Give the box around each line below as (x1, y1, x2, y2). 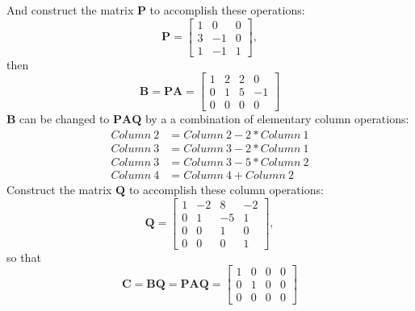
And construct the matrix (6, 2, 134, 18)
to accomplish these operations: (149, 2, 305, 18)
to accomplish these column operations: (128, 181, 324, 198)
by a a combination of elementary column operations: (145, 110, 409, 127)
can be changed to (19, 110, 110, 127)
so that (6, 248, 41, 265)
